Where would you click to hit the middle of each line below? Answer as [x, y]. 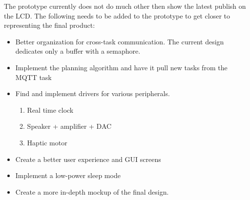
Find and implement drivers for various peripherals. [93, 93]
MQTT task [33, 77]
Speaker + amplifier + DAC [69, 126]
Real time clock [50, 110]
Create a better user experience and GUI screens [88, 159]
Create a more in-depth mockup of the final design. [92, 191]
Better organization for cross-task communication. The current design [120, 41]
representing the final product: [50, 25]
